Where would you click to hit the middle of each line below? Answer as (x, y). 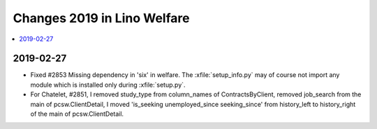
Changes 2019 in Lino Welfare (101, 18)
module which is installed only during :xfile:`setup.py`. (108, 85)
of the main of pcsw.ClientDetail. (77, 114)
